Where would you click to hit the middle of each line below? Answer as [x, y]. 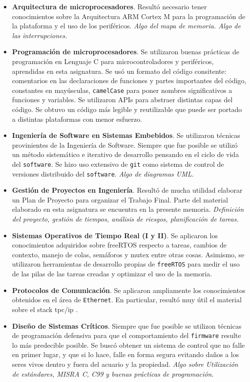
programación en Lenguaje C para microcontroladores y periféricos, [113, 61]
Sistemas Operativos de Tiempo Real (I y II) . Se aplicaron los [115, 235]
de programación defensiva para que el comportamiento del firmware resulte [126, 335]
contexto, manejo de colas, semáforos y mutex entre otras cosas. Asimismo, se [128, 254]
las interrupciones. [40, 35]
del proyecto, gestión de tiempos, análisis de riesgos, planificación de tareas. [125, 219]
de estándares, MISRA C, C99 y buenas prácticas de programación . [113, 373]
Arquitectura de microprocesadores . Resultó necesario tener [109, 6]
